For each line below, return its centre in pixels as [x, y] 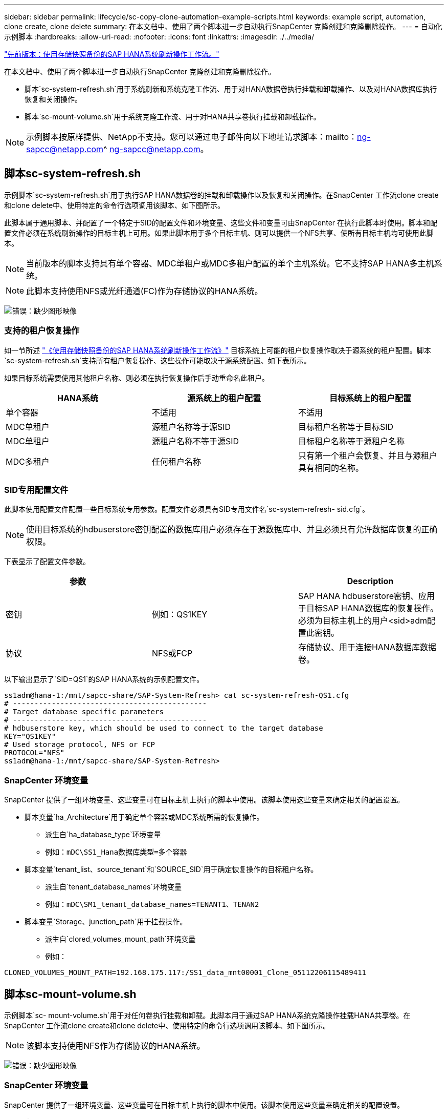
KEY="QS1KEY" [30, 737]
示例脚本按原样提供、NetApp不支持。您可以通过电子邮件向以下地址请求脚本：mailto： [192, 137]
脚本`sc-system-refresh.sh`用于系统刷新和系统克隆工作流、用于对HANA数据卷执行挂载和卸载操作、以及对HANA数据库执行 [231, 89]
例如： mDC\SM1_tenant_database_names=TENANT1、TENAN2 [152, 904]
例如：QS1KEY [180, 615]
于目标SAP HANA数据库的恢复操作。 [368, 608]
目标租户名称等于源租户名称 [351, 441]
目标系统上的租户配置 [370, 398]
